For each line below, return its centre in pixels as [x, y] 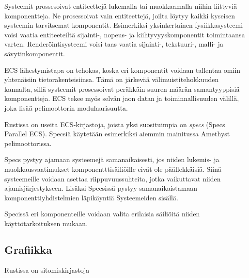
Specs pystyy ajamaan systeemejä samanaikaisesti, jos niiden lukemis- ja [112, 159]
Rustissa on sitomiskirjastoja [47, 270]
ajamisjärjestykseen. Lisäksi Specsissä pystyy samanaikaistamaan [101, 188]
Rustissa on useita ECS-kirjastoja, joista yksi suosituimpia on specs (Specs [115, 124]
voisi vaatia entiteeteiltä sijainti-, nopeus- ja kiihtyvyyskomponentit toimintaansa [125, 34]
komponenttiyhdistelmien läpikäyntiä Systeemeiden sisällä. [91, 197]
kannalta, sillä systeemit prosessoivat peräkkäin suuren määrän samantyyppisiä [122, 89]
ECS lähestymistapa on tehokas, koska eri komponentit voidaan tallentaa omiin [123, 70]
